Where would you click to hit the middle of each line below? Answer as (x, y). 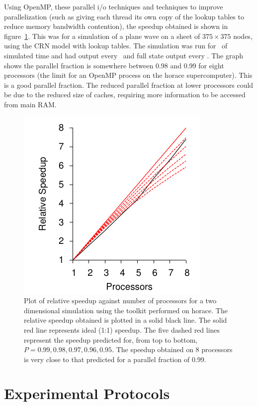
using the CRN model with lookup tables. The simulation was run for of (116, 46)
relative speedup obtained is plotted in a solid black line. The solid (126, 320)
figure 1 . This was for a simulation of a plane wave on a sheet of (102, 36)
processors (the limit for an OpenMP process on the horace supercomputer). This (128, 75)
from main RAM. (30, 104)
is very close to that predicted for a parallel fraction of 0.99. (115, 359)
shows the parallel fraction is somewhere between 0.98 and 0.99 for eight (114, 65)
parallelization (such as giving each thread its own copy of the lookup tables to (124, 16)
